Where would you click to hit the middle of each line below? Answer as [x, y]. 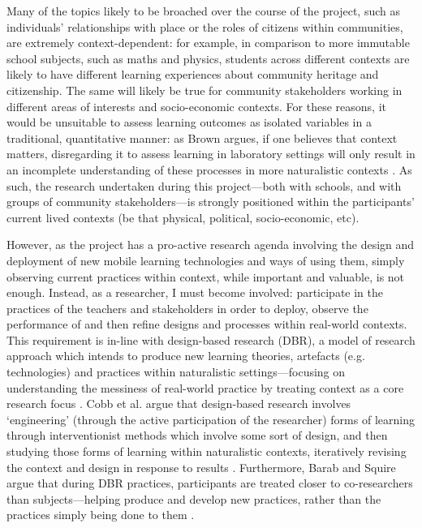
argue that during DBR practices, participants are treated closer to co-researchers [210, 483]
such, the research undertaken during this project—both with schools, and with [204, 185]
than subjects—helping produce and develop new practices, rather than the [194, 498]
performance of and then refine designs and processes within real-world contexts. [207, 324]
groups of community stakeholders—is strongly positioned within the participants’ [211, 202]
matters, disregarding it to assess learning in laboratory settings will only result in [211, 154]
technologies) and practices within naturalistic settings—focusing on [176, 372]
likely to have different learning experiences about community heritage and [193, 74]
